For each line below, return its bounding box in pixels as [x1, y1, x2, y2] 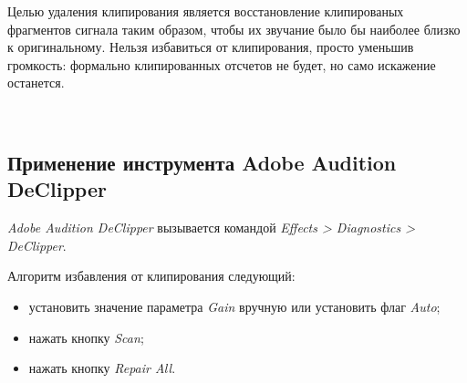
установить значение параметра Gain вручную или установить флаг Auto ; [28, 296, 441, 316]
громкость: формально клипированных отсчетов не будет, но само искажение [7, 55, 436, 74]
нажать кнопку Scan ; [28, 327, 144, 347]
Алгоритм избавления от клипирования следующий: [7, 266, 296, 285]
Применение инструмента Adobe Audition [7, 148, 397, 176]
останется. [7, 73, 65, 92]
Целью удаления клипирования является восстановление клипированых [7, 2, 404, 20]
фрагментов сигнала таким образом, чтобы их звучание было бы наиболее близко [7, 19, 461, 38]
